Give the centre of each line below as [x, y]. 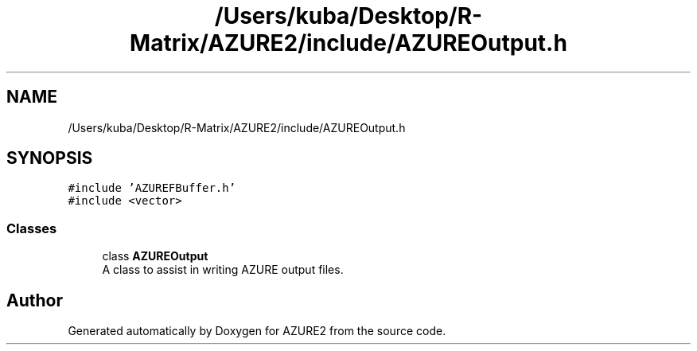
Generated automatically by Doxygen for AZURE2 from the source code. [257, 331]
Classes [32, 228]
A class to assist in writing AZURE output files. [223, 270]
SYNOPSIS [50, 158]
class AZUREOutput [155, 256]
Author [35, 300]
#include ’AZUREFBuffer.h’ [152, 188]
